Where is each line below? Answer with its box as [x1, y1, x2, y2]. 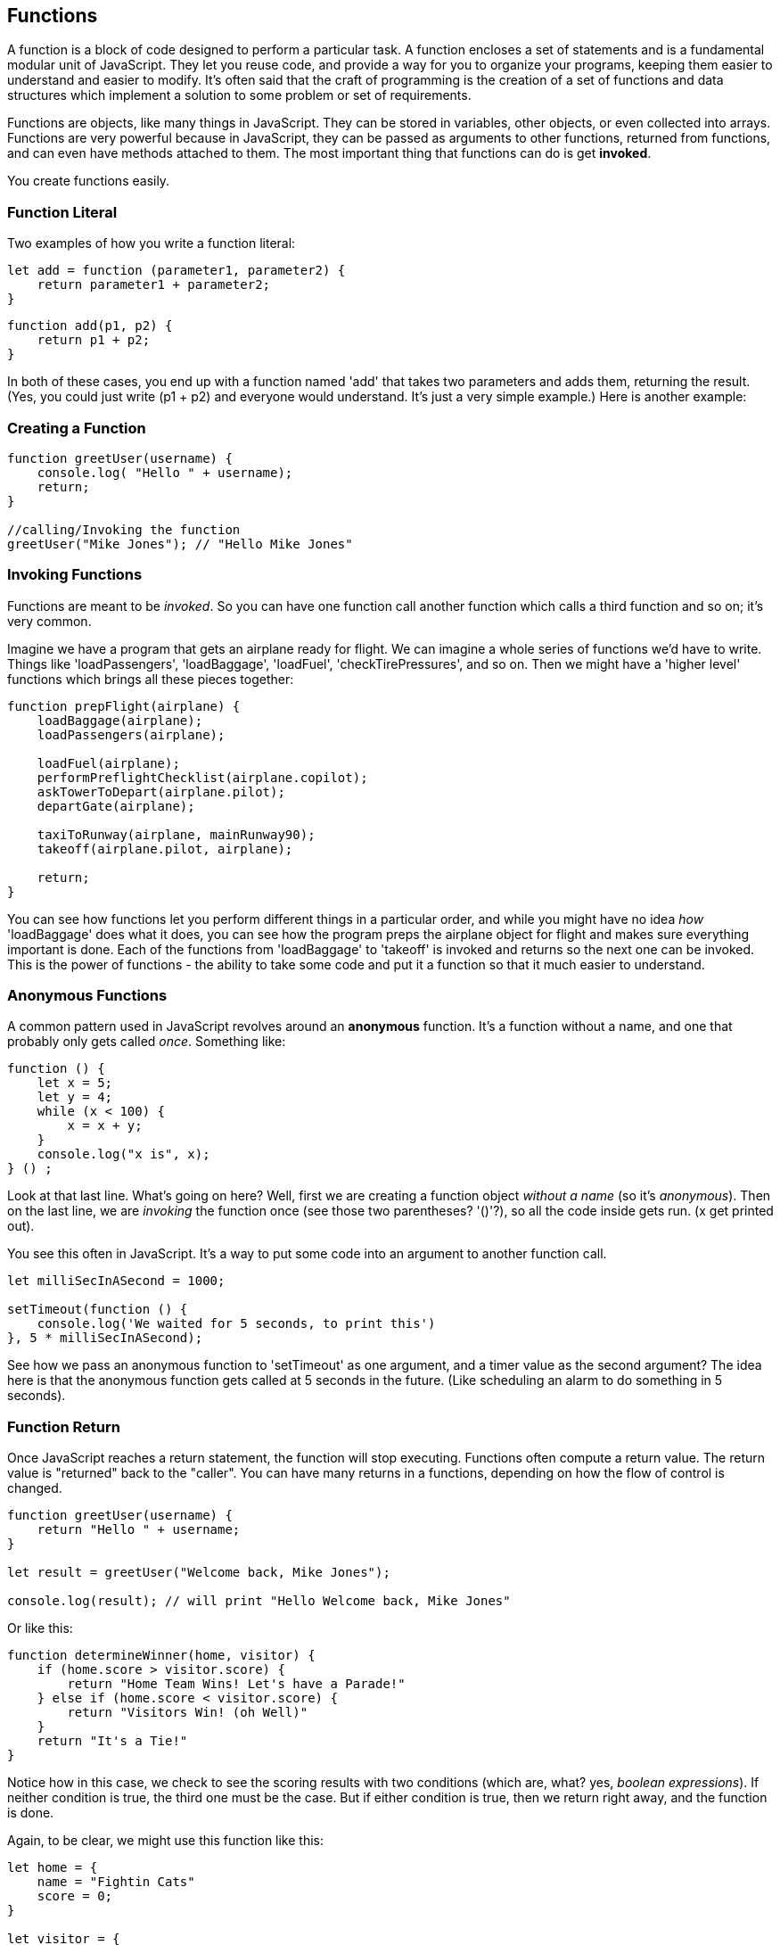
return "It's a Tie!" [37, 1734, 188, 1749]
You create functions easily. [7, 173, 170, 189]
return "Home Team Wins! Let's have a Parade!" [67, 1677, 406, 1692]
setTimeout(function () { [7, 1302, 188, 1317]
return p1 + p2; [37, 333, 151, 348]
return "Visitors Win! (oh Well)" [67, 1705, 308, 1720]
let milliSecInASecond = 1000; [7, 1273, 226, 1289]
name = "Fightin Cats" [37, 1875, 195, 1890]
